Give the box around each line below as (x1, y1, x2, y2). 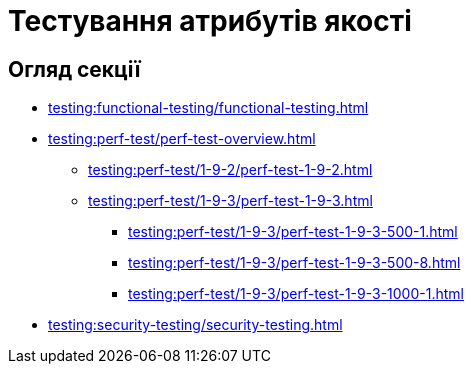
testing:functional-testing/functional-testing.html (48, 99, 369, 117)
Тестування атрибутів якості (8, 4, 412, 38)
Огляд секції (8, 56, 141, 82)
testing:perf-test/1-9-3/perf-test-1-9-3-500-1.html (128, 223, 458, 241)
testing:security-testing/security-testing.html (48, 316, 343, 334)
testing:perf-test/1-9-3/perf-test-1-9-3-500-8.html (128, 254, 461, 272)
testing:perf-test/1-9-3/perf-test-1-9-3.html (88, 192, 373, 210)
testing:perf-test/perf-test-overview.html (48, 130, 316, 148)
